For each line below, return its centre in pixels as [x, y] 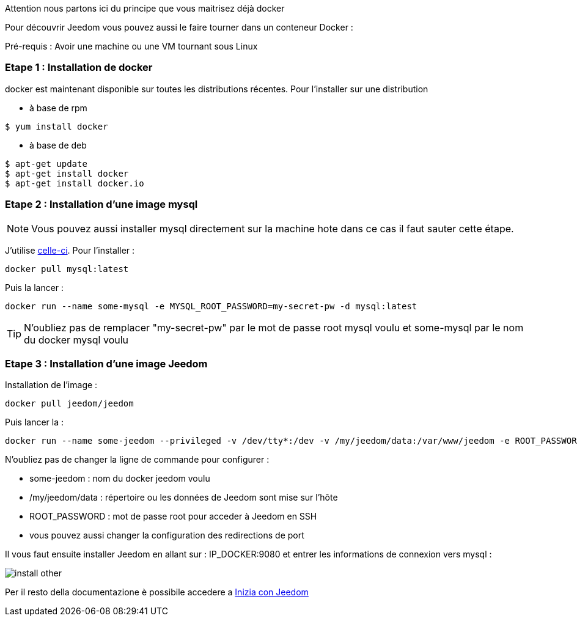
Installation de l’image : [51, 385]
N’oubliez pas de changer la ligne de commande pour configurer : [137, 460]
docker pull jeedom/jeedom [69, 404]
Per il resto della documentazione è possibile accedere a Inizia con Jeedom [157, 592]
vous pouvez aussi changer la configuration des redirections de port [167, 535]
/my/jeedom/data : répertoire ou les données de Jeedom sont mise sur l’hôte [184, 498]
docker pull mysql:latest [67, 269]
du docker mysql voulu [76, 340]
